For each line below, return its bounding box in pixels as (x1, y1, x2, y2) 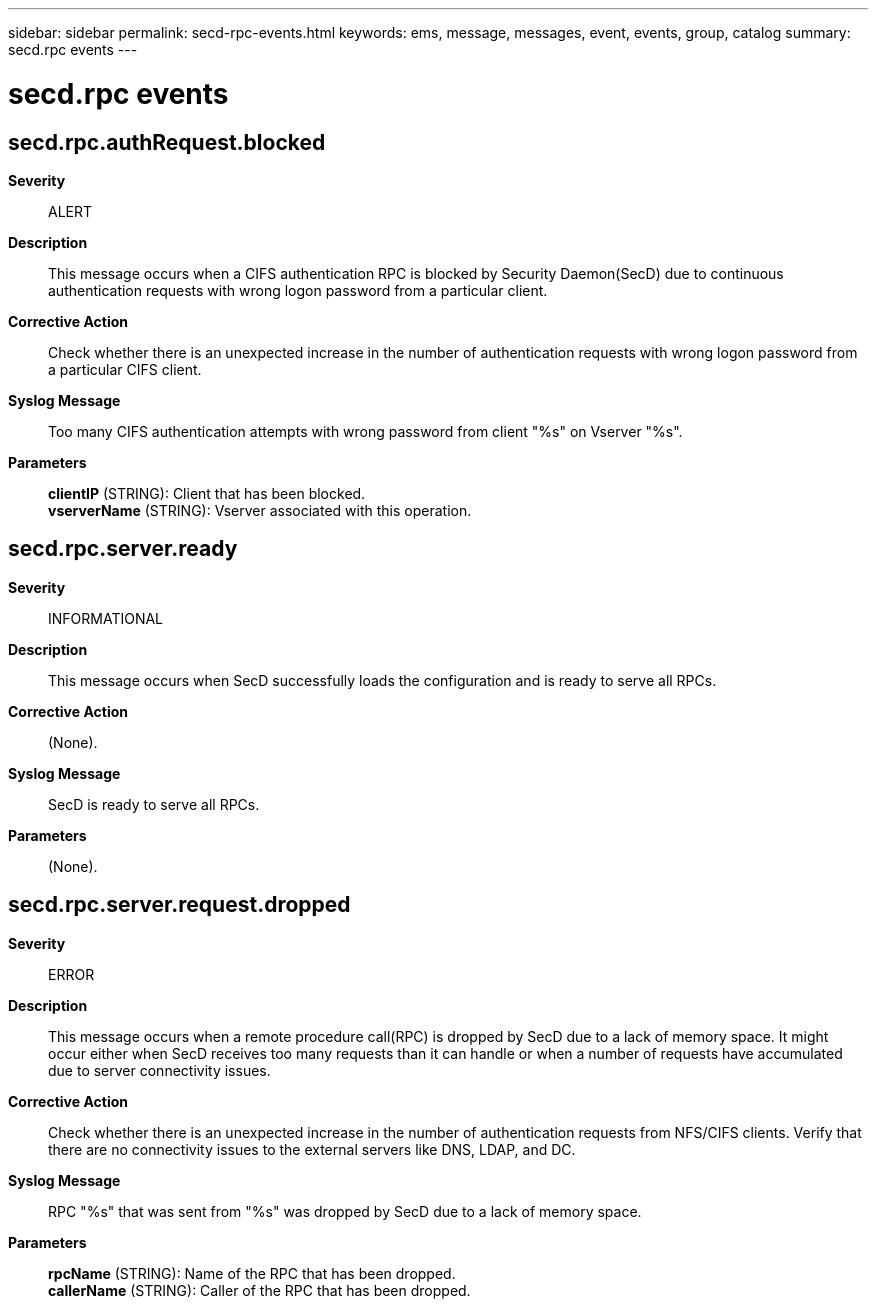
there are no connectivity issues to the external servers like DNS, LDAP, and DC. (48, 1140, 576, 1158)
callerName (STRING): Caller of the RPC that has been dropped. (48, 1281, 471, 1299)
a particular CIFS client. (48, 360, 202, 378)
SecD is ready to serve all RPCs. (48, 795, 260, 813)
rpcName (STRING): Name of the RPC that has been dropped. (48, 1264, 456, 1282)
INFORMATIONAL (48, 609, 164, 627)
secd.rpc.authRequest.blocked (8, 129, 326, 155)
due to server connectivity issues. (48, 1061, 271, 1079)
